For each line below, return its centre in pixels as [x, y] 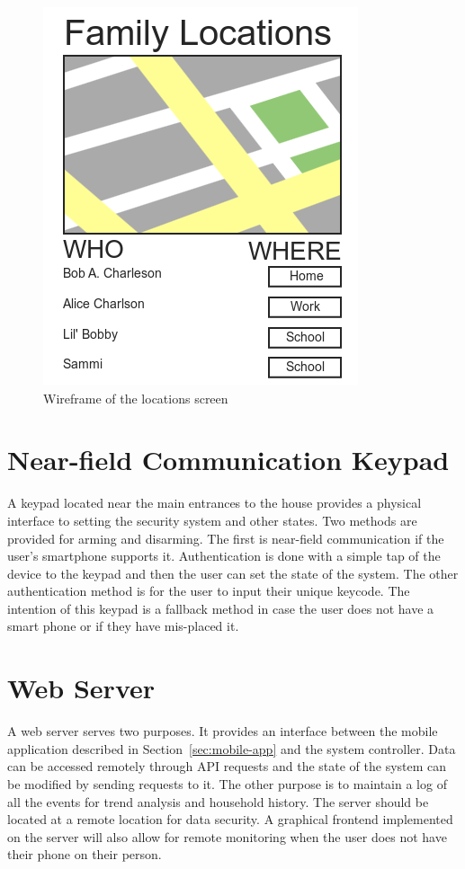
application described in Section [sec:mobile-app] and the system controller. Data [232, 748]
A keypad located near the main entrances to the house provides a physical [215, 503]
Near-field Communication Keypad [228, 460]
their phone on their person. [85, 854]
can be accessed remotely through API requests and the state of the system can [227, 766]
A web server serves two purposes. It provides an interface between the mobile [223, 731]
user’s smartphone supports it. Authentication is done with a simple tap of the [224, 556]
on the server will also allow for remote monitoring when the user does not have [227, 836]
